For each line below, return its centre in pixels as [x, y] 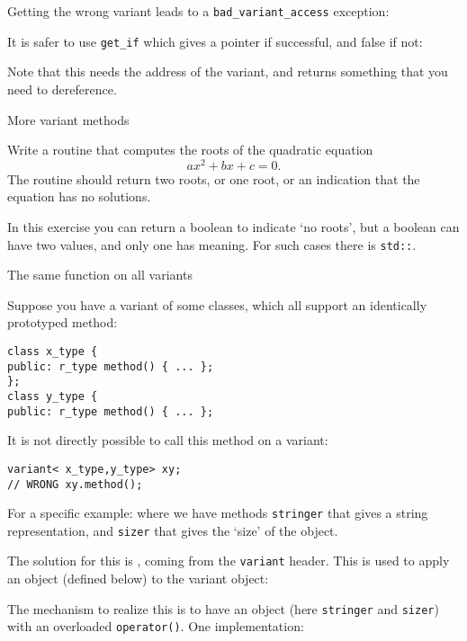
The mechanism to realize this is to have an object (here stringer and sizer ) [223, 608]
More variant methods [68, 119]
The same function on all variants [100, 275]
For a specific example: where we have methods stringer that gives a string [218, 513]
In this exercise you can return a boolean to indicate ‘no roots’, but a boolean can [233, 226]
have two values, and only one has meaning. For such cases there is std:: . [212, 244]
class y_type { [53, 396]
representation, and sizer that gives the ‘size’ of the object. [173, 530]
